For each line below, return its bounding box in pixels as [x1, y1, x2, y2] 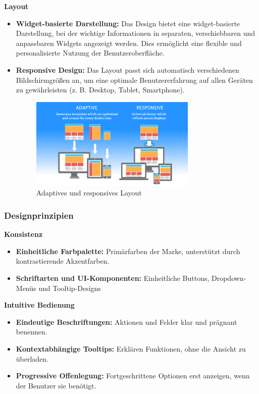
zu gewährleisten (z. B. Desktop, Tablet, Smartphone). [16, 84, 185, 95]
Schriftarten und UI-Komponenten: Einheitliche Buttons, [16, 273, 210, 283]
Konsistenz [4, 229, 43, 239]
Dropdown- [211, 273, 246, 283]
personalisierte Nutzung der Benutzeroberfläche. [16, 47, 165, 58]
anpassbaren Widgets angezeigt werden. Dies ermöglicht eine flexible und [16, 37, 242, 48]
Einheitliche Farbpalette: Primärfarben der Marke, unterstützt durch [16, 245, 240, 256]
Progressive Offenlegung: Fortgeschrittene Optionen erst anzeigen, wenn [16, 370, 250, 381]
